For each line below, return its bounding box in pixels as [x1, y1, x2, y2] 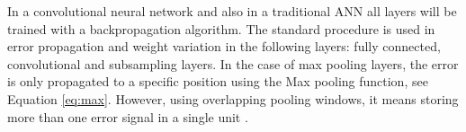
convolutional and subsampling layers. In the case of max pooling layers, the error [7, 54, 459, 73]
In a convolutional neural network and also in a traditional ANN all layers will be [7, 2, 457, 20]
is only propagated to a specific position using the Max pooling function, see [7, 72, 428, 91]
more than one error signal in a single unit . [7, 107, 248, 126]
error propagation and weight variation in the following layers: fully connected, [7, 37, 441, 56]
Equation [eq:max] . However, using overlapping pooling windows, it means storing [7, 89, 459, 108]
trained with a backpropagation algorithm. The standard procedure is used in [7, 19, 435, 38]
